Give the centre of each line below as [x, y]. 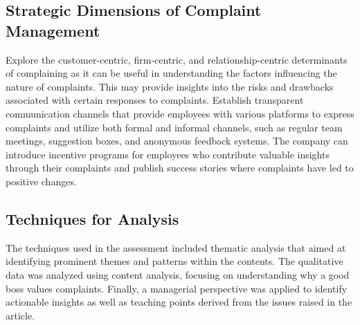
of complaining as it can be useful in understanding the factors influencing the [171, 73]
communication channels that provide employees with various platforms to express [180, 113]
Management [53, 30]
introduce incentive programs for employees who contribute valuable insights [168, 154]
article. [20, 315]
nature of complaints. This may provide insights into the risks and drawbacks [170, 86]
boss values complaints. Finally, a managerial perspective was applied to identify [177, 288]
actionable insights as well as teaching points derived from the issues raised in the [179, 302]
